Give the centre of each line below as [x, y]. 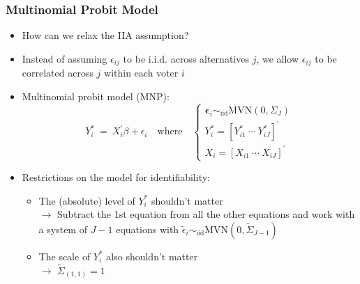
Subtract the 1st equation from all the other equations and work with [206, 214]
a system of [63, 229]
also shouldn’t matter [152, 256]
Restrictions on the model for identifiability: [116, 177]
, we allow [278, 58]
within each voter [141, 73]
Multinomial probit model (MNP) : [96, 96]
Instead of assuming [65, 58]
